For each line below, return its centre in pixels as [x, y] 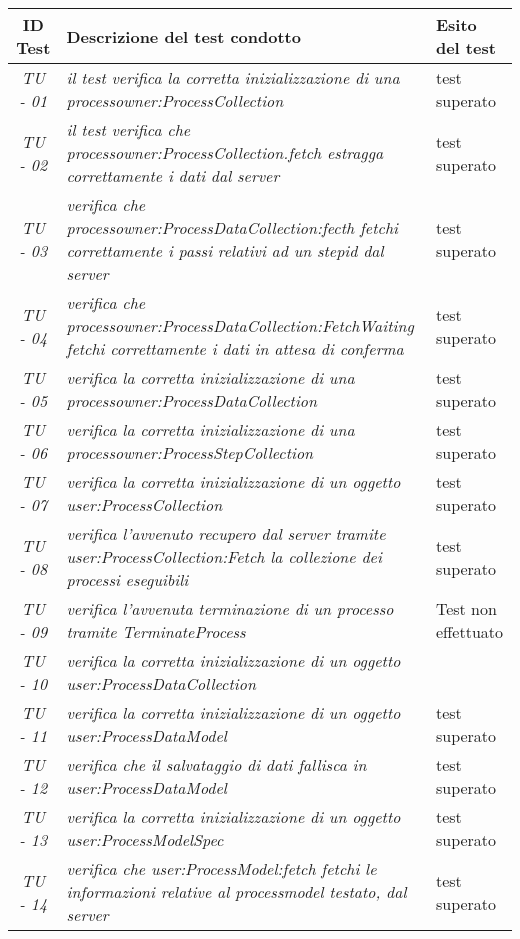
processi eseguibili [127, 579]
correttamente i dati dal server [173, 175]
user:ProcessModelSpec [145, 839]
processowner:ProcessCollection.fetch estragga [225, 152]
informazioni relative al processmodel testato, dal [236, 891]
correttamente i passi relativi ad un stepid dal [225, 250]
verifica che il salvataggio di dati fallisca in [216, 764]
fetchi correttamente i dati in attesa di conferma [235, 348]
